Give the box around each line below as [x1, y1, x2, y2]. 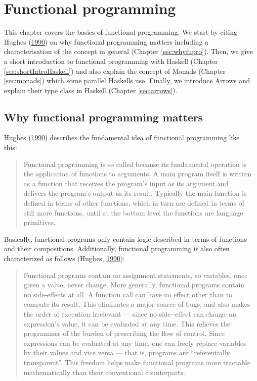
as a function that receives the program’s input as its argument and [23, 178, 229, 188]
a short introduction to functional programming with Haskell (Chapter [4, 55, 218, 66]
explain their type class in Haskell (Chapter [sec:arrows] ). [4, 85, 177, 95]
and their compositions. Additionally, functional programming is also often [4, 243, 230, 254]
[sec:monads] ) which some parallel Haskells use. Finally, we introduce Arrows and [4, 75, 250, 86]
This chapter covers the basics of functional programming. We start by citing [4, 27, 237, 37]
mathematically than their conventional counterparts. [23, 367, 185, 377]
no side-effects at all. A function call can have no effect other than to [23, 289, 232, 299]
